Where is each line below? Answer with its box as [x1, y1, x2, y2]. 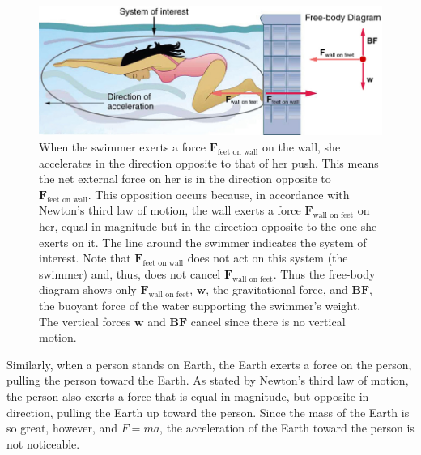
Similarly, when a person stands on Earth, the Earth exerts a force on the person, [6, 355, 412, 372]
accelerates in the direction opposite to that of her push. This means [39, 154, 379, 171]
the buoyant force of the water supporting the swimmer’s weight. [39, 296, 361, 313]
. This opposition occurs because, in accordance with [87, 185, 350, 202]
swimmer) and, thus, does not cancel [39, 265, 221, 282]
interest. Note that [39, 249, 131, 266]
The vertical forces [39, 313, 131, 330]
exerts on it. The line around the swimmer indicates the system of [39, 233, 367, 250]
